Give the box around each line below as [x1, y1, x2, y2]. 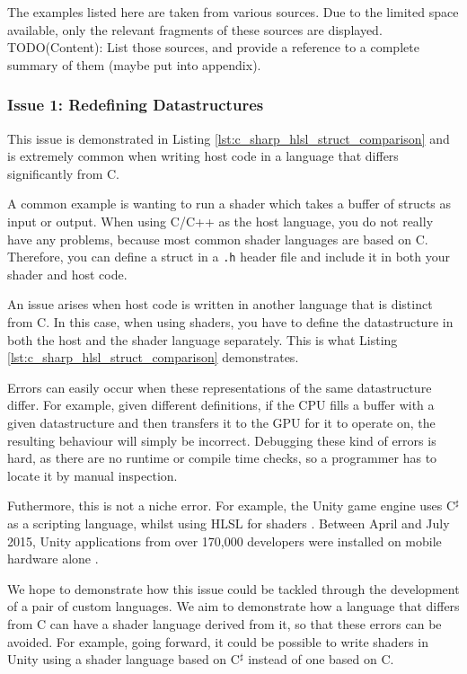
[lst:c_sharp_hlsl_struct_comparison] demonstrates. [7, 348, 299, 367]
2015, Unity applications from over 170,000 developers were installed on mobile [7, 531, 442, 550]
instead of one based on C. [248, 650, 394, 669]
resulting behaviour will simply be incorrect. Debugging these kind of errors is [7, 430, 436, 449]
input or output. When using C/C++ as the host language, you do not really [7, 211, 434, 230]
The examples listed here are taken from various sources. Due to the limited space [7, 3, 459, 21]
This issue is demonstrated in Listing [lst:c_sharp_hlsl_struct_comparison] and [7, 129, 450, 147]
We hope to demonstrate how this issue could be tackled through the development [7, 579, 460, 598]
